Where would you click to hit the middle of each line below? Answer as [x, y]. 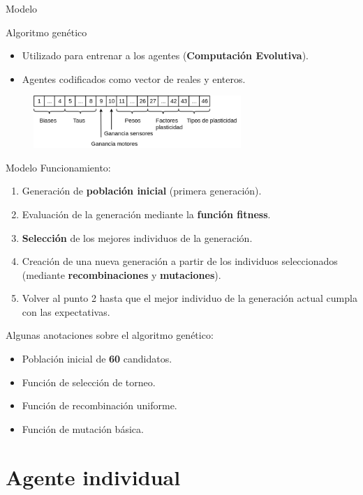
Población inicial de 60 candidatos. [97, 359]
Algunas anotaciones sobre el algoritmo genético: [110, 335]
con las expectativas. [66, 311]
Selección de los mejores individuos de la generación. [137, 237]
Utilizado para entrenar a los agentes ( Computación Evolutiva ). [165, 55]
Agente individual [93, 477]
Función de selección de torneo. [89, 382]
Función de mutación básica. [83, 428]
